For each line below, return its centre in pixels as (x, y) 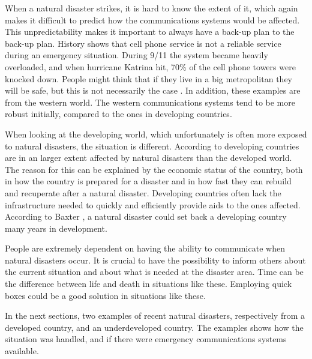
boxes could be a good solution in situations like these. (105, 295)
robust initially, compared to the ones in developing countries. (118, 114)
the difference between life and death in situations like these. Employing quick (148, 284)
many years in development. (56, 228)
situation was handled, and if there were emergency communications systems (146, 339)
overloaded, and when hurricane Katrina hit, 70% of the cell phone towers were (150, 66)
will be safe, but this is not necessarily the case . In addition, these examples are (153, 90)
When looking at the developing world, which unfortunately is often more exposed (156, 134)
